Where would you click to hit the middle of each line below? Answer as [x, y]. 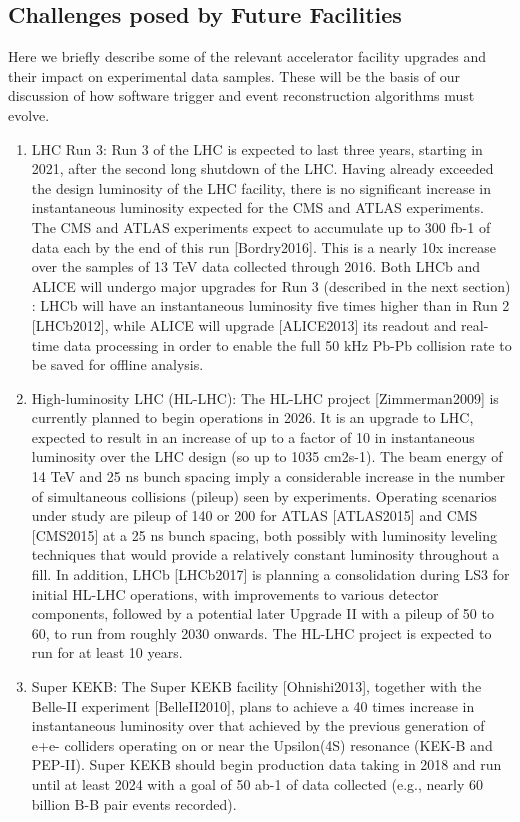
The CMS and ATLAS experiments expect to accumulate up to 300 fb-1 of [261, 226]
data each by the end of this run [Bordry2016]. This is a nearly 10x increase [264, 246]
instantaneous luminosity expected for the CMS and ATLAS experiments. [257, 207]
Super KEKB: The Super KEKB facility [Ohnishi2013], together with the [256, 686]
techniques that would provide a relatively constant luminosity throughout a [265, 554]
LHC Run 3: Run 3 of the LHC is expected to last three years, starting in [257, 148]
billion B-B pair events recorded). [134, 803]
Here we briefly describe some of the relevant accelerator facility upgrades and [247, 56]
